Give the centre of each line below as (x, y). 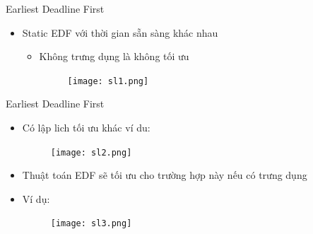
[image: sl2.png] (91, 152)
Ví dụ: (36, 198)
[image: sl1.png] (108, 81)
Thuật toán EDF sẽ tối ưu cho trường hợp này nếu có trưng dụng (165, 175)
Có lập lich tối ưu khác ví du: (86, 128)
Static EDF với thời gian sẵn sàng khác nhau (120, 32)
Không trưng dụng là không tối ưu (114, 56)
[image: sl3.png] (91, 224)
